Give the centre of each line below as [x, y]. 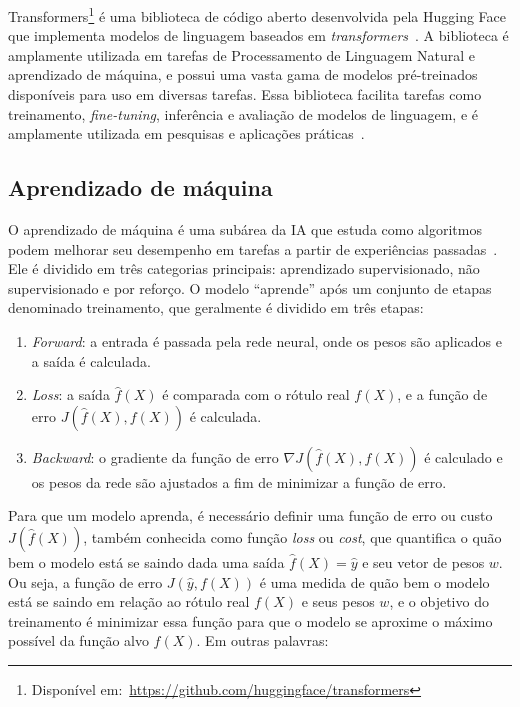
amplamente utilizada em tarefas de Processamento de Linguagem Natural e [241, 54]
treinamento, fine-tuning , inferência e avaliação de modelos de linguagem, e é [243, 113]
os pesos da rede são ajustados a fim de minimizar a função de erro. [239, 481]
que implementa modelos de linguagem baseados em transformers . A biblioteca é [258, 35]
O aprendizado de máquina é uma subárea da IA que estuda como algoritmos [245, 229]
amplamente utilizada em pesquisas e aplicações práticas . [186, 133]
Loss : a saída [70, 394]
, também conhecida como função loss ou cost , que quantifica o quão [292, 536]
